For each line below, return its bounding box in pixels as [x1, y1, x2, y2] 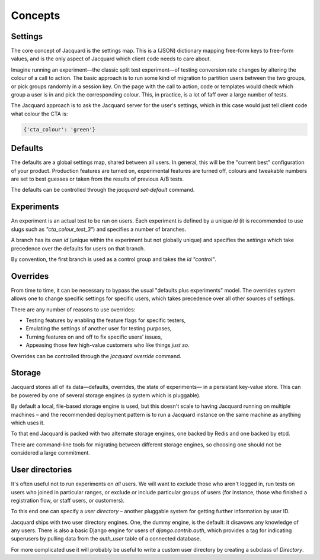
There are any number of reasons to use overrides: [11, 305, 136, 313]
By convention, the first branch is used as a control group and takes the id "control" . [11, 255, 216, 263]
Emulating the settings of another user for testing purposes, [25, 325, 172, 332]
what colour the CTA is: [11, 110, 68, 117]
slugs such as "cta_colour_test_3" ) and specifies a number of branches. [11, 226, 187, 233]
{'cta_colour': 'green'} [23, 126, 96, 133]
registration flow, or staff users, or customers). [11, 497, 125, 504]
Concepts [11, 9, 60, 22]
